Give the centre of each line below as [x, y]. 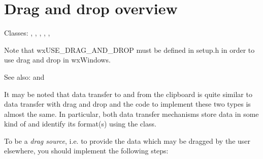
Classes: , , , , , [27, 33]
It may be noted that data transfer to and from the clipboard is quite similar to [128, 94]
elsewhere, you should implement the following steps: [86, 151]
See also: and [24, 76]
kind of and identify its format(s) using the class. [80, 124]
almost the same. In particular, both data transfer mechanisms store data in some [131, 114]
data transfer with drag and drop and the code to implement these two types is [127, 104]
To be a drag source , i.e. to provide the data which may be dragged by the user [127, 140]
